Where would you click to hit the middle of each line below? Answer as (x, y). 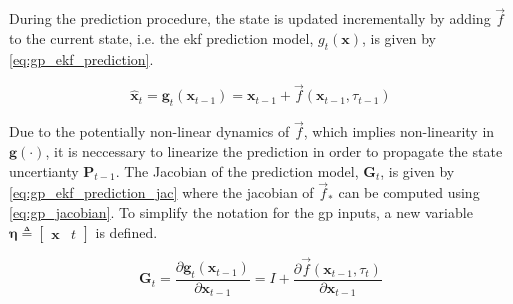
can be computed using (409, 192)
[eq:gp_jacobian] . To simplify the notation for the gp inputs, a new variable (241, 212)
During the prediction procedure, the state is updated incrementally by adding (250, 18)
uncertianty (44, 170)
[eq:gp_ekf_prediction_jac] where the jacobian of (161, 192)
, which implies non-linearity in (399, 131)
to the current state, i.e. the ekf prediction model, (161, 37)
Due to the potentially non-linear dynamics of (149, 131)
